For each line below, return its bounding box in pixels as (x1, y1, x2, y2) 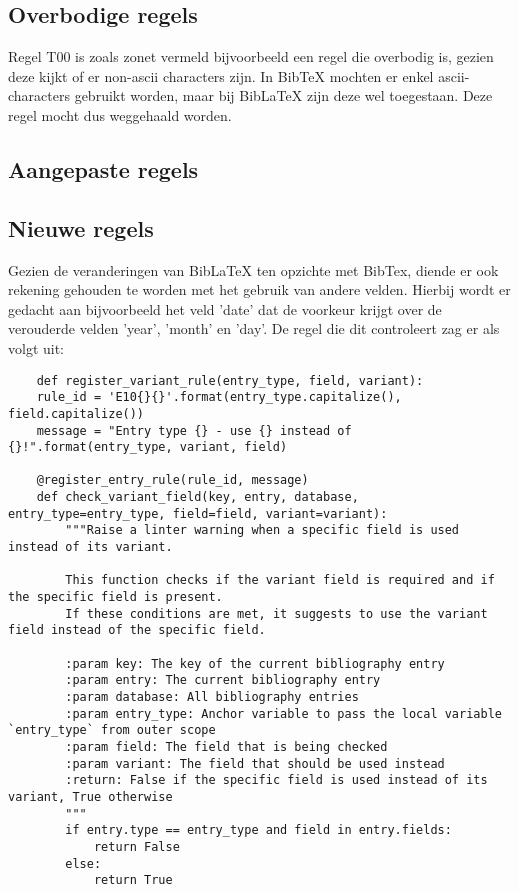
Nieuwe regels (8, 212, 154, 243)
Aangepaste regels (8, 153, 199, 184)
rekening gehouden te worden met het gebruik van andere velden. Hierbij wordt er (8, 279, 511, 300)
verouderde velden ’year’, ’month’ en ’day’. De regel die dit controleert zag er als (8, 318, 500, 339)
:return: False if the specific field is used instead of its (65, 773, 488, 788)
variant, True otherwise (8, 789, 173, 804)
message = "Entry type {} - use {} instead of (36, 423, 352, 438)
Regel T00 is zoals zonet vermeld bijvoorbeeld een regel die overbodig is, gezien (8, 46, 494, 67)
